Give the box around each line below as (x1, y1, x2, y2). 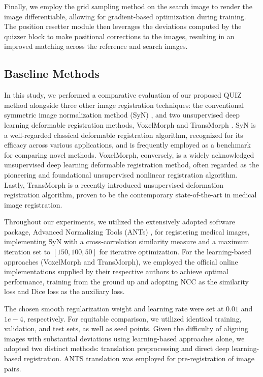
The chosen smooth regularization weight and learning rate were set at (4, 303, 224, 314)
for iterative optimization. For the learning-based (99, 246, 252, 257)
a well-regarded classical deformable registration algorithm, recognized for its (4, 129, 243, 140)
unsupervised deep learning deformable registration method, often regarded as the (4, 159, 259, 170)
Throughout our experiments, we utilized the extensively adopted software (4, 216, 235, 227)
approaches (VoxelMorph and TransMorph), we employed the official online (4, 256, 238, 267)
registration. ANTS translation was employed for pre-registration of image (23, 353, 254, 364)
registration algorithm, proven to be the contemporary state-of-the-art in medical (4, 189, 257, 200)
